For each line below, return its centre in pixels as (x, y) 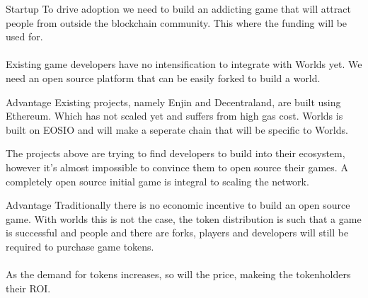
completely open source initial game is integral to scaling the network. (157, 181)
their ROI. (28, 288)
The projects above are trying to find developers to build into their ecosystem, (176, 153)
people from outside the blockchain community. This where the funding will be (177, 22)
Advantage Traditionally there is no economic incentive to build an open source (178, 205)
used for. (24, 36)
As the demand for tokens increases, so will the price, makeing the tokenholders (178, 274)
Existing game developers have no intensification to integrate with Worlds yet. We (184, 64)
